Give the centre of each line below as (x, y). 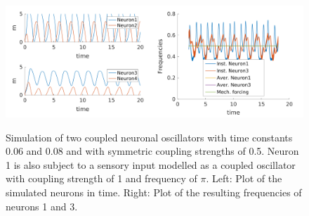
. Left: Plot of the (244, 178)
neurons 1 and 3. (42, 206)
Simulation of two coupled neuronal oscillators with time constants (149, 137)
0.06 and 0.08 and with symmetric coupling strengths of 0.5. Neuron (152, 151)
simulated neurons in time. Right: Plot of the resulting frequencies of (154, 192)
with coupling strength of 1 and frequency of (101, 178)
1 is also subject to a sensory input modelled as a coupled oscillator (151, 164)
